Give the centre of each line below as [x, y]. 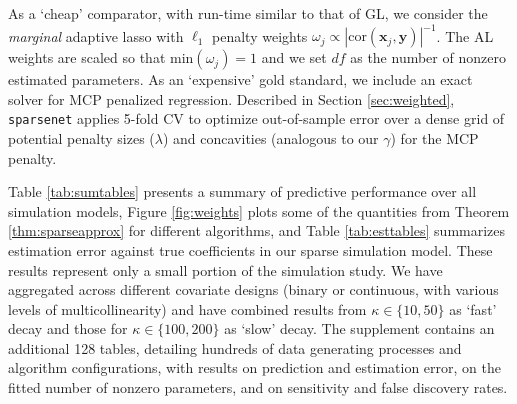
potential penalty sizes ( [81, 137]
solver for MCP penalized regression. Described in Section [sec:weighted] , [231, 98]
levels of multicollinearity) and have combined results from [187, 308]
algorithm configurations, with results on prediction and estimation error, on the [254, 367]
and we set [294, 57]
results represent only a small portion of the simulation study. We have [225, 269]
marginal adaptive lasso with [96, 35]
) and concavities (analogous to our [270, 137]
